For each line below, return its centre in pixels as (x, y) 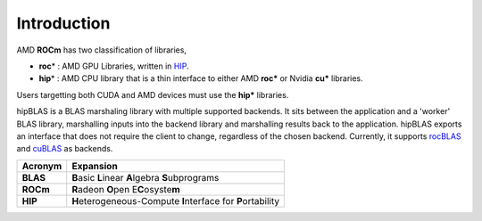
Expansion (95, 166)
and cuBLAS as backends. (65, 149)
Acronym (42, 166)
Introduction (63, 23)
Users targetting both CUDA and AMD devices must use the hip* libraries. (153, 94)
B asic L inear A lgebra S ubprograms (145, 177)
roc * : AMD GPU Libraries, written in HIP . (114, 66)
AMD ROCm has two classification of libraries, (102, 50)
